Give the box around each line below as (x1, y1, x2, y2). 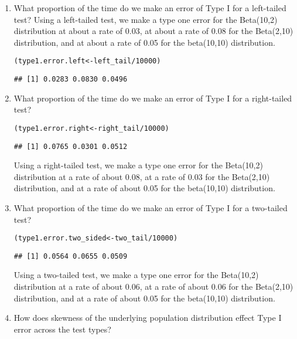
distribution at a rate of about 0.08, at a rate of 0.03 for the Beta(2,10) (13, 170, 270, 182)
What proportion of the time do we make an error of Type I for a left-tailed (13, 2, 286, 13)
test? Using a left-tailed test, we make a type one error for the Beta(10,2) (13, 13, 278, 25)
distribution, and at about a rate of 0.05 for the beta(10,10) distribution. (13, 36, 275, 48)
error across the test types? (13, 323, 111, 335)
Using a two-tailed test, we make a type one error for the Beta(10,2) (13, 269, 259, 281)
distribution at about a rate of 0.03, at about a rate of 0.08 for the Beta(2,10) (13, 25, 293, 37)
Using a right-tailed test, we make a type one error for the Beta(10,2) (13, 159, 263, 171)
